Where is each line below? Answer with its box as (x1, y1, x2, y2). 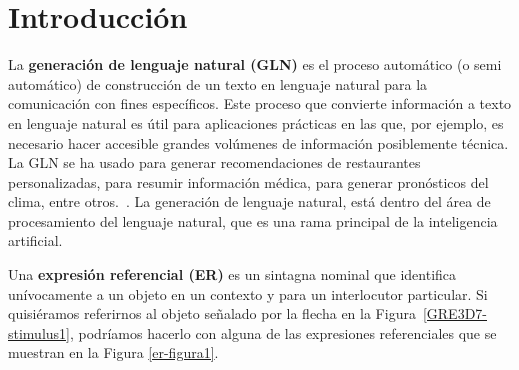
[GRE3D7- (422, 303, 487, 324)
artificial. (8, 230, 63, 251)
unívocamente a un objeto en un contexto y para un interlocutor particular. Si (8, 283, 488, 304)
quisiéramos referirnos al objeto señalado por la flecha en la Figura (8, 303, 416, 324)
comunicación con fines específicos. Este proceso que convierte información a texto (8, 93, 512, 114)
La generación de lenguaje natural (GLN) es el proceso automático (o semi (8, 54, 502, 75)
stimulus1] (8, 322, 70, 343)
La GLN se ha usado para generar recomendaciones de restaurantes (8, 152, 421, 173)
